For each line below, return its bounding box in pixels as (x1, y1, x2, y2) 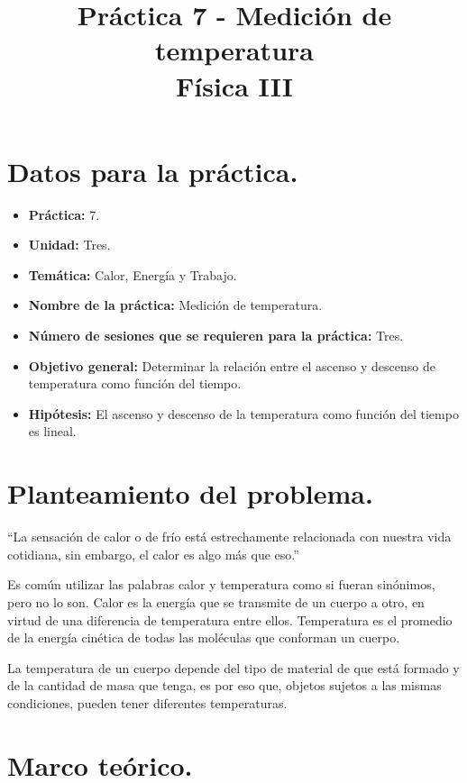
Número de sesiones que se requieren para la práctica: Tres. (28, 326, 404, 345)
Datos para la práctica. (7, 152, 298, 189)
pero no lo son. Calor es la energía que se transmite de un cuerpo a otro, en (7, 592, 425, 611)
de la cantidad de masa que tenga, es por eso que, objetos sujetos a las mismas (7, 676, 442, 695)
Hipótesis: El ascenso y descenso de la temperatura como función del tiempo (28, 404, 459, 423)
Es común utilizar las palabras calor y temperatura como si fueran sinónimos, (7, 575, 435, 594)
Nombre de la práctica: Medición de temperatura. (28, 296, 323, 314)
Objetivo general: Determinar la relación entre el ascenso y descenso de (28, 356, 435, 375)
